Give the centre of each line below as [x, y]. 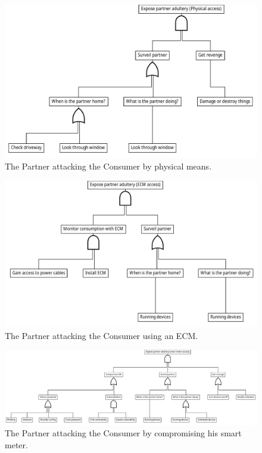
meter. [16, 444]
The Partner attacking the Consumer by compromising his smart [123, 433]
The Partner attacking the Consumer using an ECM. [102, 335]
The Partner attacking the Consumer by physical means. [108, 166]
